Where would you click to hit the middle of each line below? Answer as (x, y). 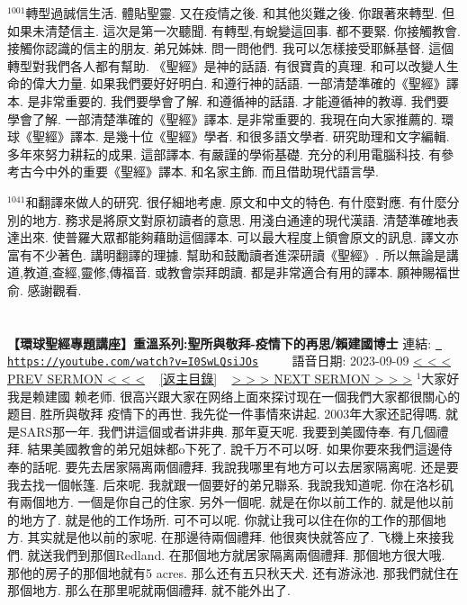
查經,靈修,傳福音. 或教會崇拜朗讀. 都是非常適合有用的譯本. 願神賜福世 (256, 272)
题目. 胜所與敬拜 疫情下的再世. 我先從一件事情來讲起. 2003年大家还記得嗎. (225, 414)
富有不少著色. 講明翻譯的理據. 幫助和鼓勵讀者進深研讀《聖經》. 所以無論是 (227, 254)
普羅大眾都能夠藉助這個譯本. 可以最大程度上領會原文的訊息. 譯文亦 (262, 237)
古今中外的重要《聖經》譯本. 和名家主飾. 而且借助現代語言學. (199, 172)
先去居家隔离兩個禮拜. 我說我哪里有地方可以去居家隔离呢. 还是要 (268, 466)
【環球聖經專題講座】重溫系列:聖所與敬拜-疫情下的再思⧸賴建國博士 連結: (220, 343)
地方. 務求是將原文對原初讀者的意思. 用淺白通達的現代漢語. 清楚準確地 (239, 219)
